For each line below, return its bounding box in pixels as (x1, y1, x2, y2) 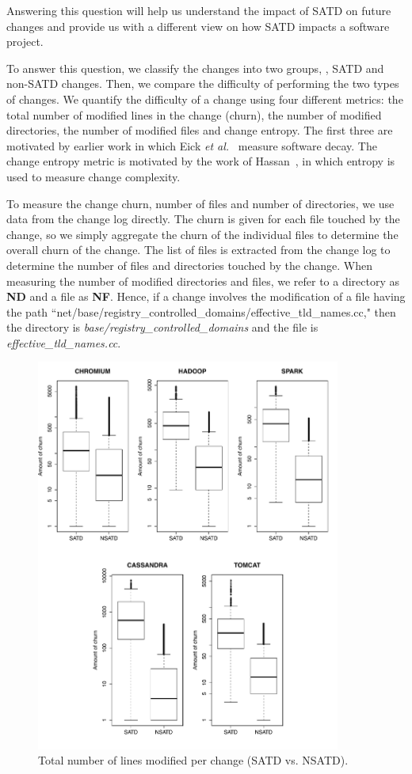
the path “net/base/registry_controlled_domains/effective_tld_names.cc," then (6, 303, 396, 320)
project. (6, 33, 44, 50)
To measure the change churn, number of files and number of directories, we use (6, 195, 395, 211)
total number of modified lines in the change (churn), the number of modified (6, 106, 382, 123)
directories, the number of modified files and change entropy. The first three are (6, 122, 393, 138)
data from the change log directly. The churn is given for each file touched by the (6, 211, 400, 227)
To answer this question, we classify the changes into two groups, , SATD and (6, 59, 384, 76)
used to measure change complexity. (6, 168, 181, 184)
